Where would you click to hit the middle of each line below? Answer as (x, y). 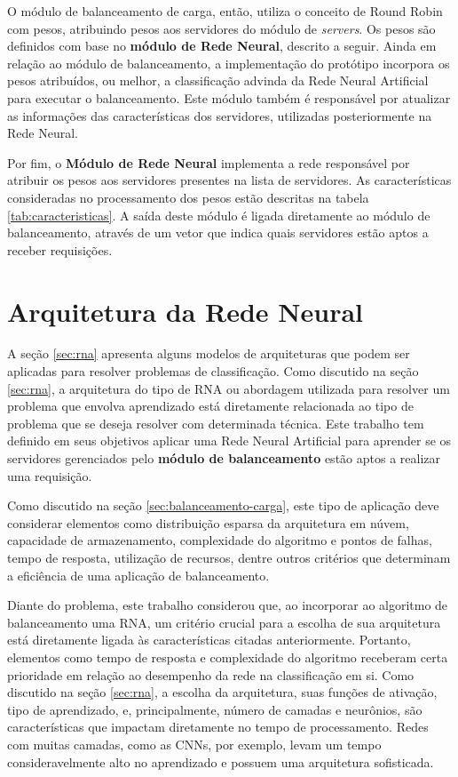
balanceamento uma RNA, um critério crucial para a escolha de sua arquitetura (224, 622)
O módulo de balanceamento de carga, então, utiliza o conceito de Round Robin (225, 11)
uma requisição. (50, 475)
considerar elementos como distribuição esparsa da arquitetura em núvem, (208, 522)
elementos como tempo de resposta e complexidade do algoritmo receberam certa (228, 657)
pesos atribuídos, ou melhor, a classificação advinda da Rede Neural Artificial (218, 80)
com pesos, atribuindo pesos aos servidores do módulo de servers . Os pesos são (221, 28)
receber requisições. (60, 249)
